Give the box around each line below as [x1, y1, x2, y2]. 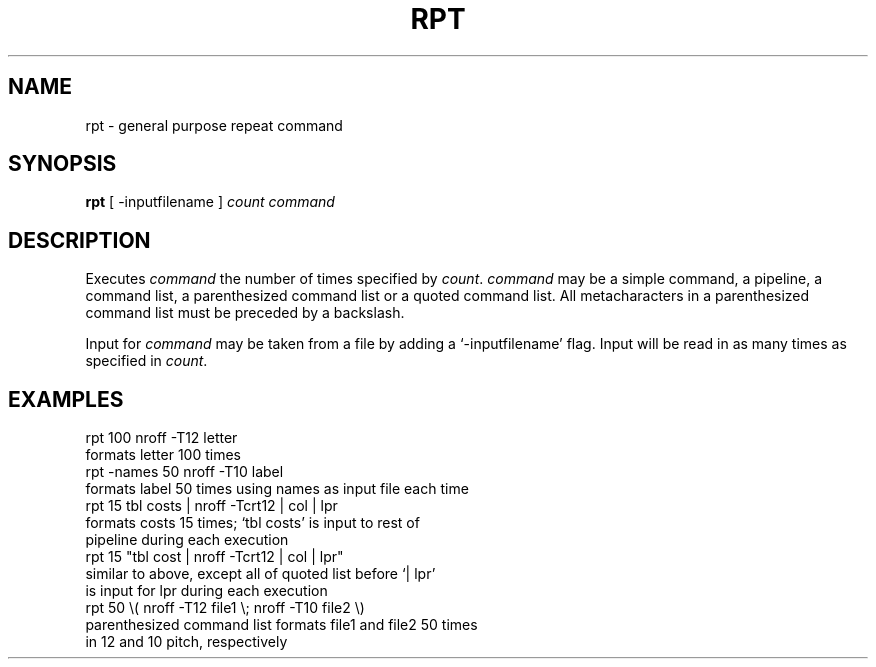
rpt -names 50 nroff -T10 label [85, 463, 284, 481]
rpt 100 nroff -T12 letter [85, 429, 238, 447]
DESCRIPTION [8, 227, 151, 253]
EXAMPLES [8, 386, 124, 412]
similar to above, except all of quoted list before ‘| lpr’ [85, 565, 436, 583]
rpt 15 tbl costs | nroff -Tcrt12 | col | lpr [85, 497, 338, 515]
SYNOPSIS [8, 151, 117, 177]
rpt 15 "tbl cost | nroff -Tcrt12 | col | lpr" [85, 548, 344, 566]
